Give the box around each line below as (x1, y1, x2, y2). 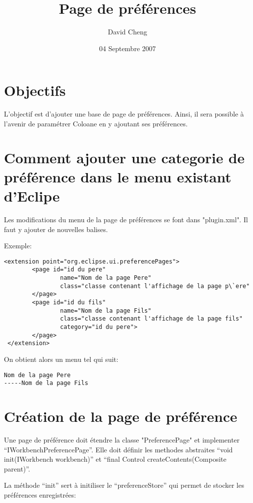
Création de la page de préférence (4, 406, 237, 426)
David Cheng (108, 27, 147, 37)
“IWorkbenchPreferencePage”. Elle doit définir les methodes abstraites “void (4, 444, 233, 454)
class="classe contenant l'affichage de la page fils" (60, 315, 243, 323)
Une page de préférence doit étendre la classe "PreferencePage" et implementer (4, 434, 240, 444)
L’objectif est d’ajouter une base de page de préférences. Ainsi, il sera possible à (4, 109, 244, 119)
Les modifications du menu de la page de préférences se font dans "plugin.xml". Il (4, 214, 248, 224)
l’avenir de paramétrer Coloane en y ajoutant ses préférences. (4, 118, 188, 128)
